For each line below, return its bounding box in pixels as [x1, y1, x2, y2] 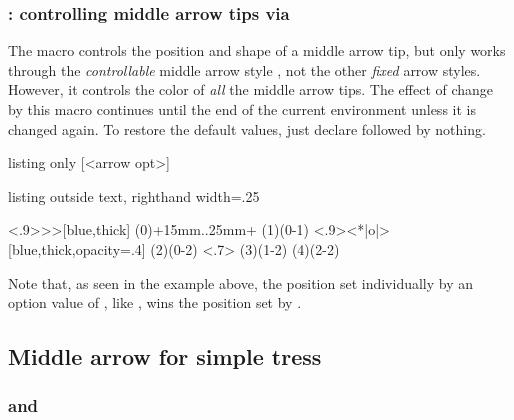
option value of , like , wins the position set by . [8, 292, 302, 313]
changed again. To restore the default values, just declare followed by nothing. [8, 118, 486, 139]
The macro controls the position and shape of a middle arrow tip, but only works [8, 40, 506, 61]
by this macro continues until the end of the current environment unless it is [8, 99, 476, 119]
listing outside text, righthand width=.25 [8, 185, 260, 206]
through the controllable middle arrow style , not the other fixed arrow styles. [8, 59, 481, 80]
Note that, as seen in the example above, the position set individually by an [8, 272, 474, 293]
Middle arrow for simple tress [8, 341, 322, 372]
